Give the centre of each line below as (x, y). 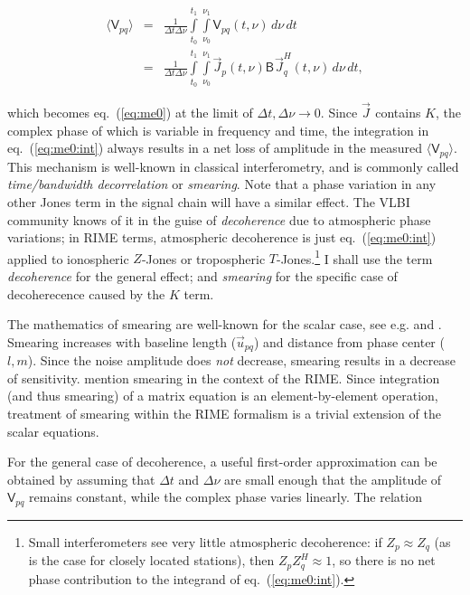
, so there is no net (384, 560)
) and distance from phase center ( (349, 341)
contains (398, 113)
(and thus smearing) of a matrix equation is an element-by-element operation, (223, 396)
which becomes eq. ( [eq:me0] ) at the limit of (130, 113)
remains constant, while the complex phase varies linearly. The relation (226, 497)
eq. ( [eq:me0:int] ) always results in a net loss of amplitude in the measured (215, 148)
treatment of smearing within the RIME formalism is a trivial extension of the (224, 414)
